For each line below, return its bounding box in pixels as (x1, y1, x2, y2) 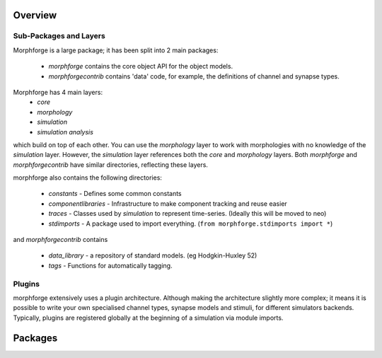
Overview (13, 9, 57, 21)
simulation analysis (37, 127, 93, 136)
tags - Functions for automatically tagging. (48, 261, 173, 270)
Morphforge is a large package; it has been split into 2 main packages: (13, 46, 219, 54)
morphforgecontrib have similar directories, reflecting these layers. (13, 160, 209, 169)
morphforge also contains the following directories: (13, 173, 163, 182)
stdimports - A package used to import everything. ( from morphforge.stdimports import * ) (48, 219, 333, 228)
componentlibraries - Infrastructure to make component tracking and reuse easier (48, 199, 288, 208)
